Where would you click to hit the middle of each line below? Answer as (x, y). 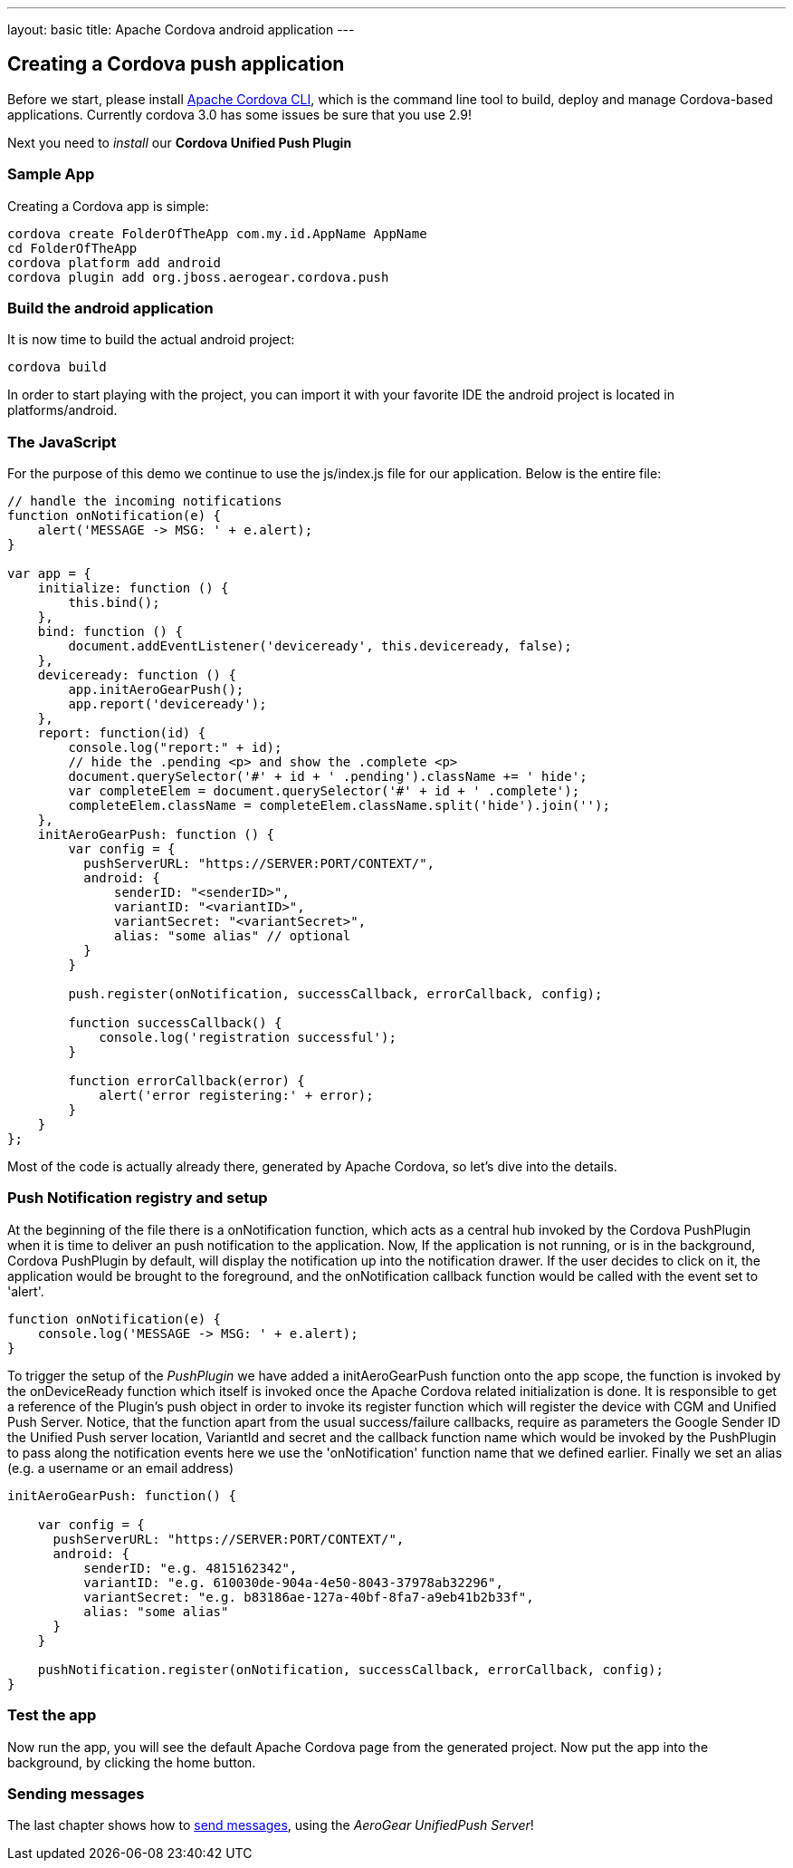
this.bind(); (114, 603)
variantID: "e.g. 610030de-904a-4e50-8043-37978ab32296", (293, 1582)
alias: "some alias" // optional (233, 936)
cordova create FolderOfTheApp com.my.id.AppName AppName (217, 233)
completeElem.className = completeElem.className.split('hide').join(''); (339, 806)
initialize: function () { (133, 588)
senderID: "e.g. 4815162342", (191, 1568)
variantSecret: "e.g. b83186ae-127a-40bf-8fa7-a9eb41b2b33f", (309, 1597)
